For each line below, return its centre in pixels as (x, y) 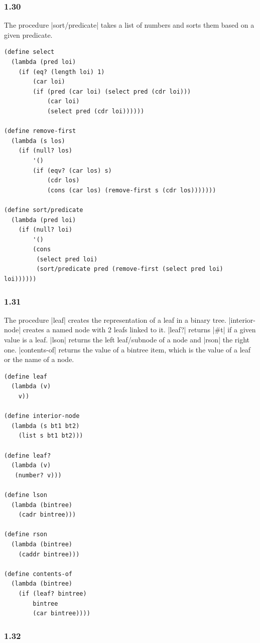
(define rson (26, 534)
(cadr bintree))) (47, 515)
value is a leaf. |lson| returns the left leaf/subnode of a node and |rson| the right (127, 340)
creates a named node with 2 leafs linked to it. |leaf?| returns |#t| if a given (139, 330)
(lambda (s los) (38, 141)
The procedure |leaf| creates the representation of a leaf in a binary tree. (115, 319)
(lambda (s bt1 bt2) (45, 426)
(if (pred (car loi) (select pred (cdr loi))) (112, 91)
